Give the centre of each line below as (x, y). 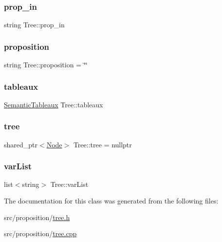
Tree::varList (69, 184)
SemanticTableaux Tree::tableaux (54, 104)
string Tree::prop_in (34, 25)
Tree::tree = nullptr (102, 144)
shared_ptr (21, 144)
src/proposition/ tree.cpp (40, 233)
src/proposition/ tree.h (37, 217)
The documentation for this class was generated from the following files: (111, 201)
